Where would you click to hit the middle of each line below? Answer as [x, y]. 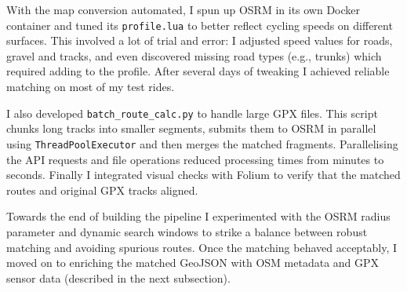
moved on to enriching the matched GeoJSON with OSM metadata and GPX [193, 263]
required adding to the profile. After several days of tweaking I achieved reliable [198, 71]
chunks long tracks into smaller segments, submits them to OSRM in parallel [191, 128]
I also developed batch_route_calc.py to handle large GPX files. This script [192, 113]
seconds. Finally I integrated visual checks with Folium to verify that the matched [203, 175]
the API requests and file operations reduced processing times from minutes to [195, 159]
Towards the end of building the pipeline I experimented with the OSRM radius [198, 216]
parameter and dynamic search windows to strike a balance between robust [187, 231]
